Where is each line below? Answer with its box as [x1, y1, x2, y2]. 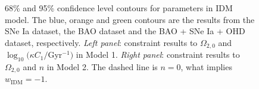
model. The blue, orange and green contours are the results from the [5, 13, 255, 25]
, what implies [180, 61, 232, 73]
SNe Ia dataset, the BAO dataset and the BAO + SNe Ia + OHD [5, 25, 245, 37]
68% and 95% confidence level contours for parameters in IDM [5, 2, 233, 14]
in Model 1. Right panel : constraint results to [76, 48, 240, 61]
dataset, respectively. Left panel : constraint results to [5, 36, 198, 48]
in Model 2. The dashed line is [46, 61, 158, 73]
